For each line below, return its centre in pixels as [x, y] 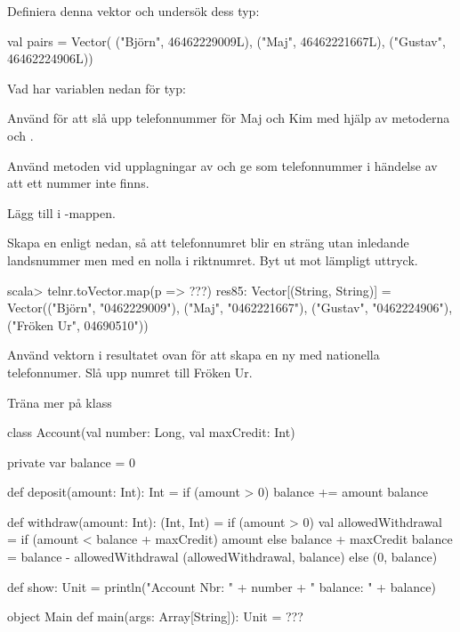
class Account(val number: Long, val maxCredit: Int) [151, 432]
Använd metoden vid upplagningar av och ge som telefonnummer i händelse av [222, 165]
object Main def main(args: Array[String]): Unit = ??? [155, 616]
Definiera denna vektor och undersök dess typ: [133, 11]
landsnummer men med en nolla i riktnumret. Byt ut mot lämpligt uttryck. [213, 259]
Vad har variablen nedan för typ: [97, 88]
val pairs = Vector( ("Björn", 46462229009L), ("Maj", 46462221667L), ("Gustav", [226, 41]
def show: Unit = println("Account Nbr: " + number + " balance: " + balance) [222, 586]
